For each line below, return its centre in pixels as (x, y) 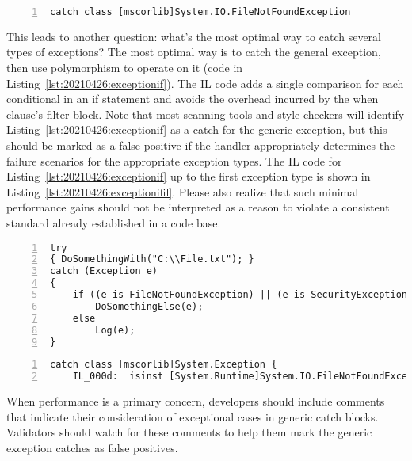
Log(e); (115, 330)
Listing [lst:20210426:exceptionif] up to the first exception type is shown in (189, 176)
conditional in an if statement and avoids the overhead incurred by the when (193, 99)
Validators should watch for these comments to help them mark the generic (189, 432)
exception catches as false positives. (92, 448)
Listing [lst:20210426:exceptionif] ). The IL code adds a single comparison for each (205, 83)
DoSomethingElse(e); (149, 306)
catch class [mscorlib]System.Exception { (164, 365)
